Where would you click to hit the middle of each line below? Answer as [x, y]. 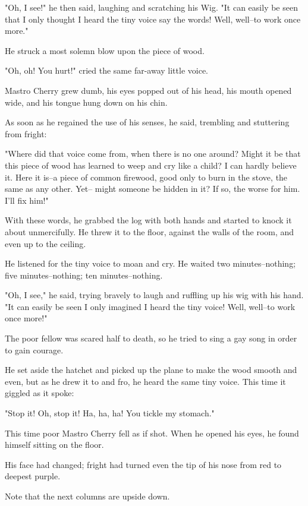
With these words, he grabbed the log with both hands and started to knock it [148, 220]
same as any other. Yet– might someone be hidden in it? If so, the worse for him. [153, 189]
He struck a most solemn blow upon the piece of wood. [105, 50]
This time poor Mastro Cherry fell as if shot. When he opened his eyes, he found [152, 433]
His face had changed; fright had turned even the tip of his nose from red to [143, 464]
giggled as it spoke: [40, 393]
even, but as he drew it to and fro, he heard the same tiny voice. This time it [145, 381]
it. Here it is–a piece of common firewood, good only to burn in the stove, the [146, 177]
